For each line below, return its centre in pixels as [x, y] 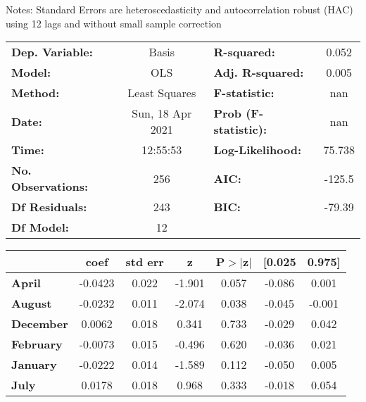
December [40, 324]
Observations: [50, 187]
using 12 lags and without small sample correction [114, 23]
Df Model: [40, 227]
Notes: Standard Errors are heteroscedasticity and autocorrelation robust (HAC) [179, 9]
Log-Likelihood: [258, 150]
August [32, 303]
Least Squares [162, 93]
